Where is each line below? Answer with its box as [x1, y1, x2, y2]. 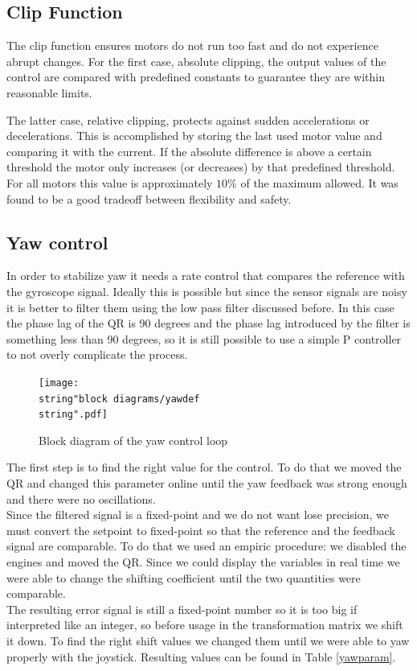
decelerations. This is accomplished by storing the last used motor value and [6, 127, 382, 144]
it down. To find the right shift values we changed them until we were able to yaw [6, 632, 410, 648]
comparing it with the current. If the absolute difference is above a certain [6, 142, 372, 159]
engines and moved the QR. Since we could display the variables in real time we [6, 554, 400, 570]
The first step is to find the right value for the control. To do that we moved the [6, 459, 402, 475]
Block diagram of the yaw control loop [39, 431, 228, 448]
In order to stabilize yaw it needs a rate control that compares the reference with [6, 267, 405, 284]
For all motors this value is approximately [6, 174, 213, 191]
